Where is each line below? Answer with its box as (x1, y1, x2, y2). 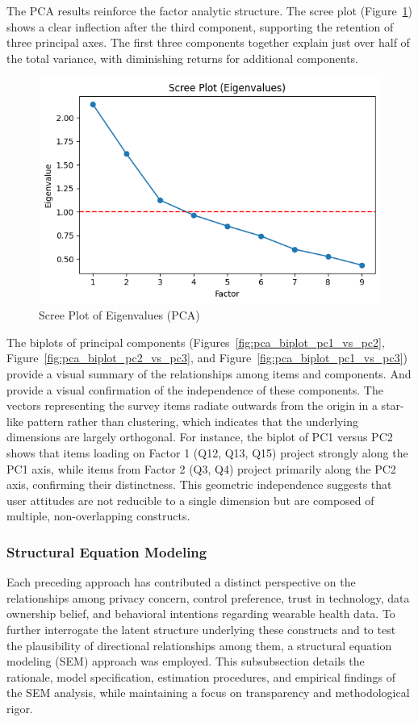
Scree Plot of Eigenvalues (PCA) (39, 307, 200, 323)
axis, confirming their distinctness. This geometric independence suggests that (6, 476, 392, 493)
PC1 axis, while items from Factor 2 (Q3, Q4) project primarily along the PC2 (6, 460, 396, 477)
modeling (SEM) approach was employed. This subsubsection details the (6, 653, 365, 670)
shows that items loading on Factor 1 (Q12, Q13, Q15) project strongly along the (6, 444, 408, 461)
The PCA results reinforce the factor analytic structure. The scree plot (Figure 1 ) (6, 2, 413, 19)
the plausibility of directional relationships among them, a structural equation (6, 636, 392, 653)
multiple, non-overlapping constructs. (6, 507, 190, 524)
